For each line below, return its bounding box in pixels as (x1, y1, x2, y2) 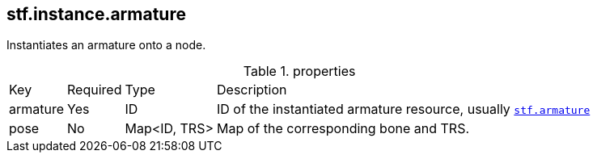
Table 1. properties (243, 63, 356, 80)
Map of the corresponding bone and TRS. (217, 120, 469, 137)
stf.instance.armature (6, 4, 186, 24)
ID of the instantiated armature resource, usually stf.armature (217, 101, 591, 118)
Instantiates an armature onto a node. (6, 38, 206, 52)
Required (67, 82, 122, 98)
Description (217, 82, 287, 98)
